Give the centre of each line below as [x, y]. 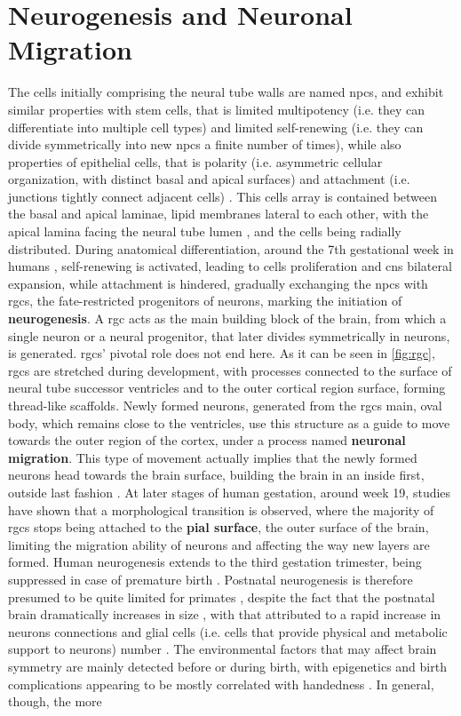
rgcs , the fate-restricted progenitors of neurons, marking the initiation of [205, 301]
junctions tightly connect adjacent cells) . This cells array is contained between [223, 196]
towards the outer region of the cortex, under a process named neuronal [207, 440]
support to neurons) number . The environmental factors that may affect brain [223, 649]
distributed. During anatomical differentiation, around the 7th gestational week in [231, 248]
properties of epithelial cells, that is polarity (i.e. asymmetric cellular [195, 161]
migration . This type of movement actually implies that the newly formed [213, 457]
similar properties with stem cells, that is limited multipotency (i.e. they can [217, 109]
